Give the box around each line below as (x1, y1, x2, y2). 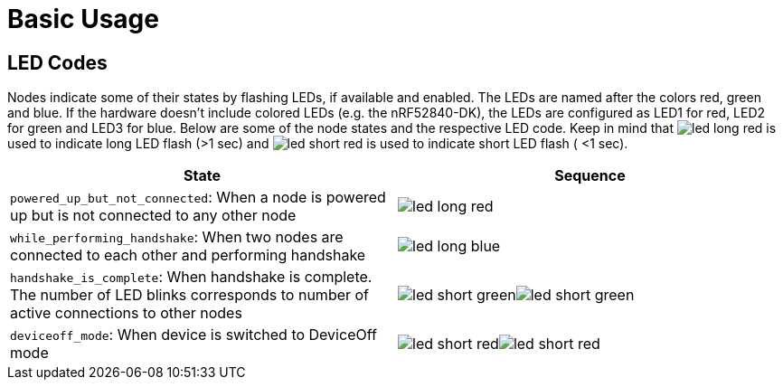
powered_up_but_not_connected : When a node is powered (10, 188, 386, 207)
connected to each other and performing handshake (10, 246, 366, 265)
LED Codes (7, 51, 108, 74)
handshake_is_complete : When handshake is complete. (10, 268, 373, 287)
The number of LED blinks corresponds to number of (10, 286, 370, 305)
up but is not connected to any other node (10, 206, 297, 225)
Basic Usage (7, 4, 159, 34)
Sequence (554, 166, 626, 185)
